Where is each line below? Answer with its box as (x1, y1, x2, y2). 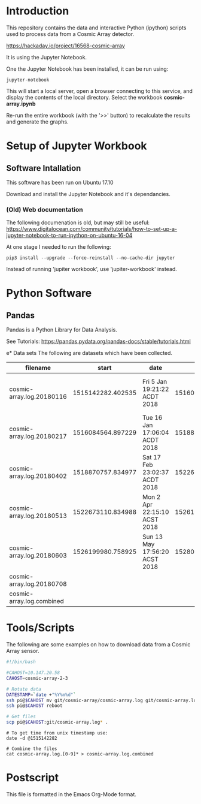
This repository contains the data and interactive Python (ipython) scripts (6, 24, 187, 31)
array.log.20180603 (9, 552, 67, 560)
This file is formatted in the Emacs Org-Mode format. (6, 790, 136, 798)
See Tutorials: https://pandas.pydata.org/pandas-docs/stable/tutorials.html (6, 338, 191, 345)
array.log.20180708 (9, 580, 67, 588)
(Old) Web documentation (6, 205, 83, 213)
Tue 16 (142, 414, 163, 422)
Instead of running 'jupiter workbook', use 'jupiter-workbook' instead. (6, 266, 178, 273)
